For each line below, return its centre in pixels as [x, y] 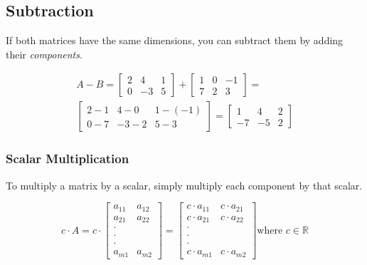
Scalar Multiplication [68, 159]
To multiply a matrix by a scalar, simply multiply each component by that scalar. [184, 185]
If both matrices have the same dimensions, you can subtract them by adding [175, 40]
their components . [44, 54]
